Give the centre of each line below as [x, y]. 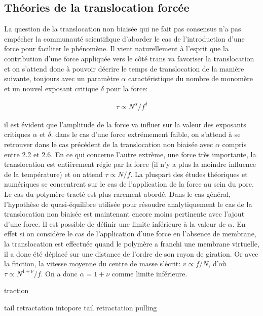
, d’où [217, 264]
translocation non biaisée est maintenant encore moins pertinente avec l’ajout [124, 214]
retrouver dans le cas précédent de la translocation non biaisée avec [109, 144]
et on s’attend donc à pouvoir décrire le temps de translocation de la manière [124, 68]
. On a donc [59, 273]
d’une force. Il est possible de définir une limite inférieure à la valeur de [115, 223]
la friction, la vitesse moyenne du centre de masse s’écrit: [92, 264]
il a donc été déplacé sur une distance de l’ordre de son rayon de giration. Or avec [131, 253]
